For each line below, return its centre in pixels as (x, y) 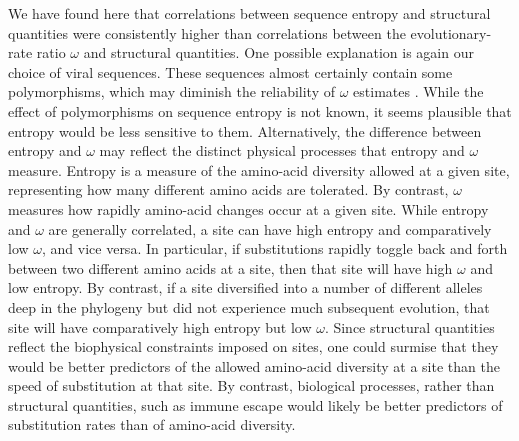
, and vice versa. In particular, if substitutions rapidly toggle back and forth (275, 248)
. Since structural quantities (409, 326)
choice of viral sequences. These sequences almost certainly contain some (230, 71)
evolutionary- (451, 32)
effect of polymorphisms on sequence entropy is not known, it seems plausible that (260, 110)
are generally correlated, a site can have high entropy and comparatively (270, 228)
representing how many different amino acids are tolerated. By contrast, (228, 189)
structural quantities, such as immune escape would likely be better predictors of (255, 404)
